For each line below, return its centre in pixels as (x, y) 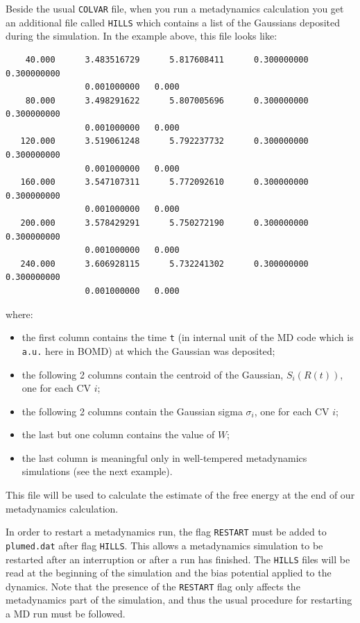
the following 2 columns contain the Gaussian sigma (132, 411)
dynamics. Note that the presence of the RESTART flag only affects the (153, 586)
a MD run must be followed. (66, 614)
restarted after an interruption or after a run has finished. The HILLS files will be (178, 559)
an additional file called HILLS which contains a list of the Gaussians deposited (173, 22)
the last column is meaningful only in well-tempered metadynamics (164, 457)
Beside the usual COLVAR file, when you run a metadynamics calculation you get (175, 8)
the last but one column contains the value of (118, 434)
